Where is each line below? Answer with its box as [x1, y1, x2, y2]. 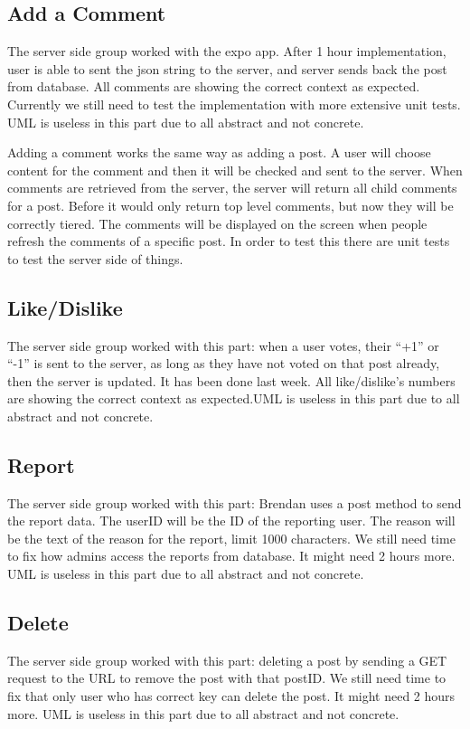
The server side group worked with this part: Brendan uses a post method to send [7, 493, 462, 512]
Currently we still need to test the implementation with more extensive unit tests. [7, 94, 461, 113]
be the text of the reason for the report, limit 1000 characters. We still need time [7, 528, 456, 547]
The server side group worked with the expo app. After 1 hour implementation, [7, 42, 446, 61]
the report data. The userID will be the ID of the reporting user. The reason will [7, 511, 456, 530]
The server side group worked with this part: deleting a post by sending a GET [7, 650, 447, 669]
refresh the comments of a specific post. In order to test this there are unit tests [7, 232, 450, 251]
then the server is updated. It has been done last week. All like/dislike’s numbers [7, 371, 456, 390]
